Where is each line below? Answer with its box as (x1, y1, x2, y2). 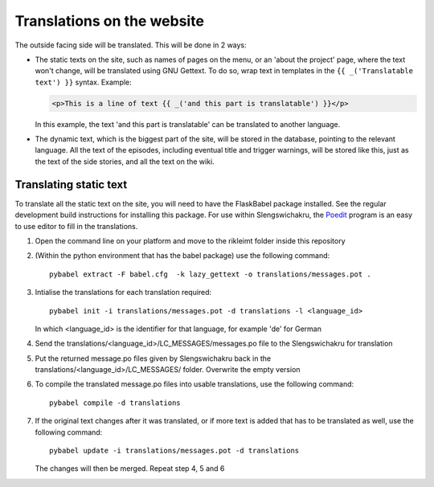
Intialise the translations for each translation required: (35, 288, 212, 297)
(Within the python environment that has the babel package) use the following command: (35, 251, 330, 260)
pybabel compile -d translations (49, 398, 181, 407)
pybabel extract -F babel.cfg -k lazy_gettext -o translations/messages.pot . (49, 269, 371, 279)
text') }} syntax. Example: (35, 77, 132, 87)
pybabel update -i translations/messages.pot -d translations (49, 446, 300, 456)
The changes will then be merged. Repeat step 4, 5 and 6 (35, 464, 225, 473)
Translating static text (14, 178, 128, 191)
